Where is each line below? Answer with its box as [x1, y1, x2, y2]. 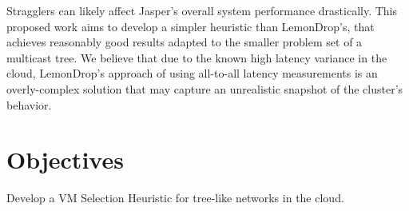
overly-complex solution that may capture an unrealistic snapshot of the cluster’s [6, 80, 403, 97]
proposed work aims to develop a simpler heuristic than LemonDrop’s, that [6, 18, 375, 34]
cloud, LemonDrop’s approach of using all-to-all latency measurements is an [6, 65, 378, 82]
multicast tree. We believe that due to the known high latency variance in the [6, 49, 387, 66]
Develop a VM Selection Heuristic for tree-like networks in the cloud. [6, 189, 344, 206]
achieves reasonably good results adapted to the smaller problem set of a [6, 34, 363, 50]
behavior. [6, 96, 52, 113]
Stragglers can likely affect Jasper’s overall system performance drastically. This [6, 2, 398, 18]
